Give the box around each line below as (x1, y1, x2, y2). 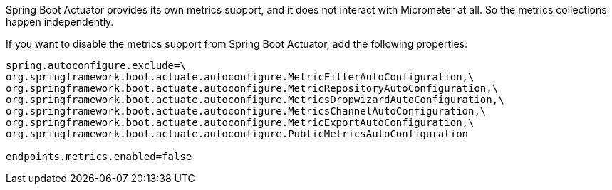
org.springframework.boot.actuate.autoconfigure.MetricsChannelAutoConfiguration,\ (6, 105, 487, 117)
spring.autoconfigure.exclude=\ (6, 60, 186, 71)
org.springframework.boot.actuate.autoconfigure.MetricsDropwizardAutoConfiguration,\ (6, 94, 504, 105)
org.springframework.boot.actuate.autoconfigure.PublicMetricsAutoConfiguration (6, 128, 469, 139)
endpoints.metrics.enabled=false (6, 151, 192, 162)
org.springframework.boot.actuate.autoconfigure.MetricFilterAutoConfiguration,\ (6, 71, 474, 83)
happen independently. (6, 16, 114, 28)
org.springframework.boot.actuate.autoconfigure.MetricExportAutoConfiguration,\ (6, 117, 474, 128)
